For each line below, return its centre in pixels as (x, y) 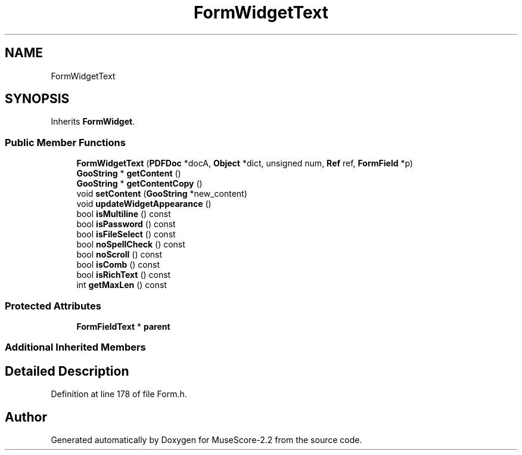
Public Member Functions (65, 142)
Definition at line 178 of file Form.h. (119, 394)
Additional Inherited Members (75, 347)
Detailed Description (67, 371)
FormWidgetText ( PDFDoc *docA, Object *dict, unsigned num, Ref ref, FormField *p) (245, 163)
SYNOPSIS (37, 99)
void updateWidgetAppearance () (144, 204)
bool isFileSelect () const (126, 234)
